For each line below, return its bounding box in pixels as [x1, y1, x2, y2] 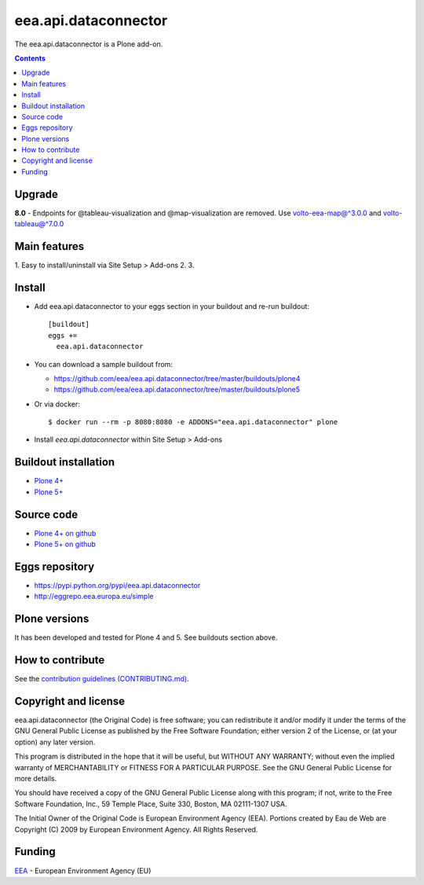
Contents [14, 53, 46, 63]
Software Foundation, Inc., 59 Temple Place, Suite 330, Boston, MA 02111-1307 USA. [14, 799, 287, 809]
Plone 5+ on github [34, 539, 96, 549]
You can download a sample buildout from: [34, 359, 173, 369]
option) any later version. [14, 737, 96, 747]
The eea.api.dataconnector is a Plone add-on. [14, 39, 163, 49]
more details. [14, 774, 57, 784]
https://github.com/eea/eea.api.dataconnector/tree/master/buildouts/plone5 [53, 385, 301, 395]
